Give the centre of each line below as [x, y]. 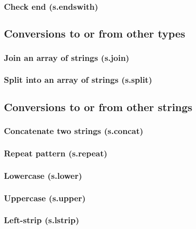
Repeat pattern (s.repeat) [56, 153]
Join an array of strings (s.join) [67, 57]
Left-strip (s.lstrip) [42, 220]
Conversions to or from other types [95, 33]
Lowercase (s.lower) [43, 175]
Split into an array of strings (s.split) [78, 80]
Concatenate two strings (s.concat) [74, 131]
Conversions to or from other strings [98, 106]
